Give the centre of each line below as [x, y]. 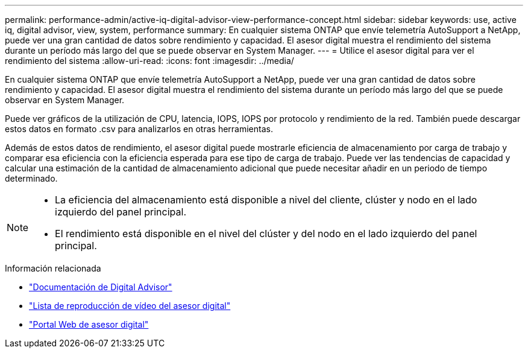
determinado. [31, 178]
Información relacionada [53, 268]
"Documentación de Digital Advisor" [101, 287]
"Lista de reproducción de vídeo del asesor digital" [130, 306]
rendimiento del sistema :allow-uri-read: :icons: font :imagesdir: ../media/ [149, 61]
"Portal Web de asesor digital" [89, 324]
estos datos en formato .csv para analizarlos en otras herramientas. [139, 129]
